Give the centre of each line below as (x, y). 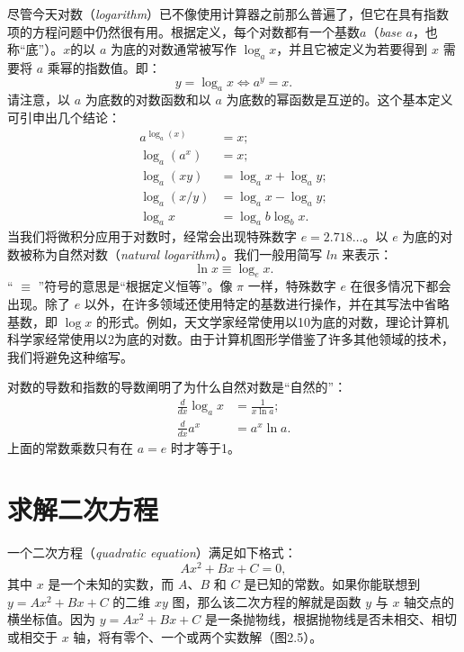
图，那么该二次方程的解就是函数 (267, 601)
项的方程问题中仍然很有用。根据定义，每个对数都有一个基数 (183, 31)
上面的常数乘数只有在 (70, 447)
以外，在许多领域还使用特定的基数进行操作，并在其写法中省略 (267, 303)
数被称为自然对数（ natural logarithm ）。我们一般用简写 (165, 254)
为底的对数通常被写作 (173, 49)
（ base (384, 31)
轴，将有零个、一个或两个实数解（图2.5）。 (198, 636)
